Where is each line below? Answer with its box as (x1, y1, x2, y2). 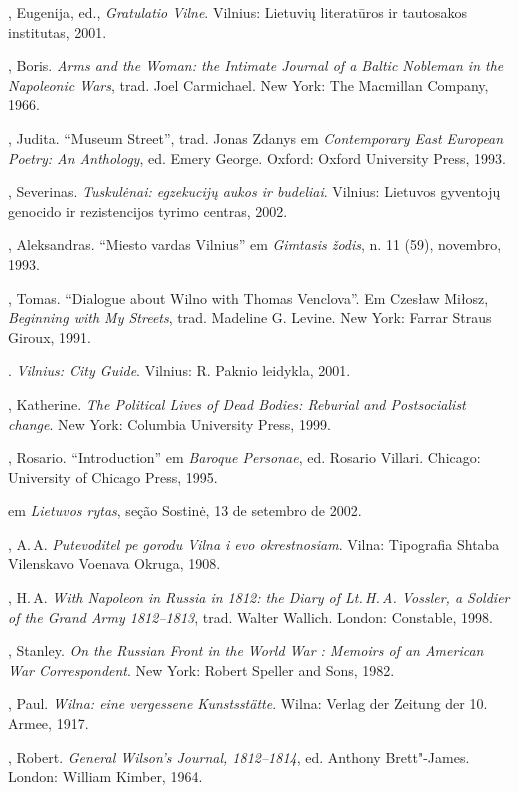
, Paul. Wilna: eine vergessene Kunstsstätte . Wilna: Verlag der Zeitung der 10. (8, 693, 488, 714)
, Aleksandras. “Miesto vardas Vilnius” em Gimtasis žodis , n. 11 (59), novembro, (8, 234, 502, 255)
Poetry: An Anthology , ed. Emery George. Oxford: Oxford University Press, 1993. (8, 147, 506, 168)
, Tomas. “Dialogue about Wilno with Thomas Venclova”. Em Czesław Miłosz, (8, 287, 489, 308)
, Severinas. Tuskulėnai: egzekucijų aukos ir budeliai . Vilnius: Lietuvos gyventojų (8, 181, 501, 202)
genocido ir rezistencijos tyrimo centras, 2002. (8, 200, 288, 221)
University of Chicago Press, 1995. (8, 466, 218, 487)
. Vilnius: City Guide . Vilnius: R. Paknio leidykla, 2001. (8, 360, 351, 381)
